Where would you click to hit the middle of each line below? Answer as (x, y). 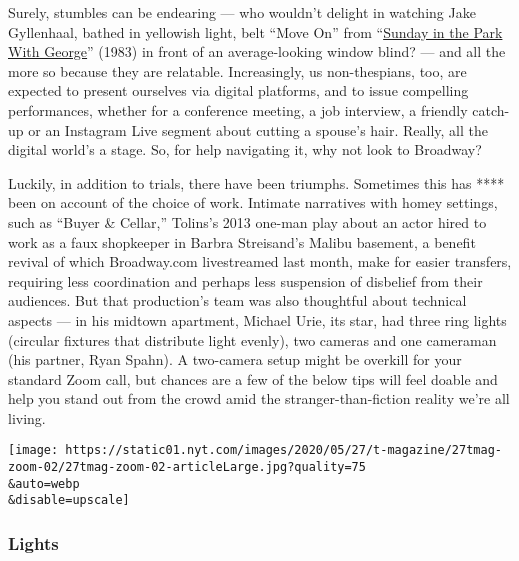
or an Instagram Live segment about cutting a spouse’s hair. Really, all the (258, 129)
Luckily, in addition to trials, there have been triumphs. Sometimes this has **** (256, 182)
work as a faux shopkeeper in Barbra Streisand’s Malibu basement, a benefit (242, 241)
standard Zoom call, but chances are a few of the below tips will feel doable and (253, 378)
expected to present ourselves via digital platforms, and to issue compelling (238, 90)
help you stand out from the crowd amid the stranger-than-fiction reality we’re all (259, 398)
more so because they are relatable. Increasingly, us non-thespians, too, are (237, 70)
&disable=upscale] (69, 500)
